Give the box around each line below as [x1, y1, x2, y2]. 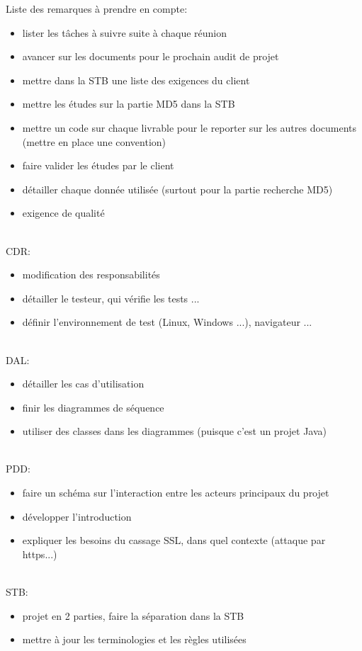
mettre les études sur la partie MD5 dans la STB [22, 96, 235, 111]
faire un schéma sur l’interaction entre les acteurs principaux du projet [22, 485, 329, 500]
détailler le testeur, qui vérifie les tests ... [22, 290, 200, 305]
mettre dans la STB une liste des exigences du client [22, 72, 250, 87]
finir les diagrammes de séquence [22, 400, 164, 414]
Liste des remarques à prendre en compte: [6, 1, 188, 16]
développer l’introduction [22, 509, 132, 523]
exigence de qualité [22, 205, 105, 220]
